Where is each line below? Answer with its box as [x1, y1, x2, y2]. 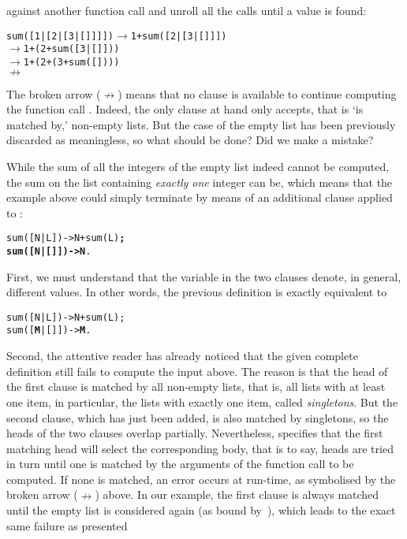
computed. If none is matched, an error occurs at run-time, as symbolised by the [6, 470, 396, 487]
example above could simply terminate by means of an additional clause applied [6, 189, 393, 206]
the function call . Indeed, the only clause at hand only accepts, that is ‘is [6, 101, 364, 117]
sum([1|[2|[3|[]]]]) [6, 30, 114, 42]
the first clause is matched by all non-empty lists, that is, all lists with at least [6, 378, 386, 395]
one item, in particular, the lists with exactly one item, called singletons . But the [6, 393, 398, 410]
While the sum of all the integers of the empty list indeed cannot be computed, [6, 158, 390, 174]
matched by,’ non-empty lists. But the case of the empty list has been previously [6, 116, 396, 132]
